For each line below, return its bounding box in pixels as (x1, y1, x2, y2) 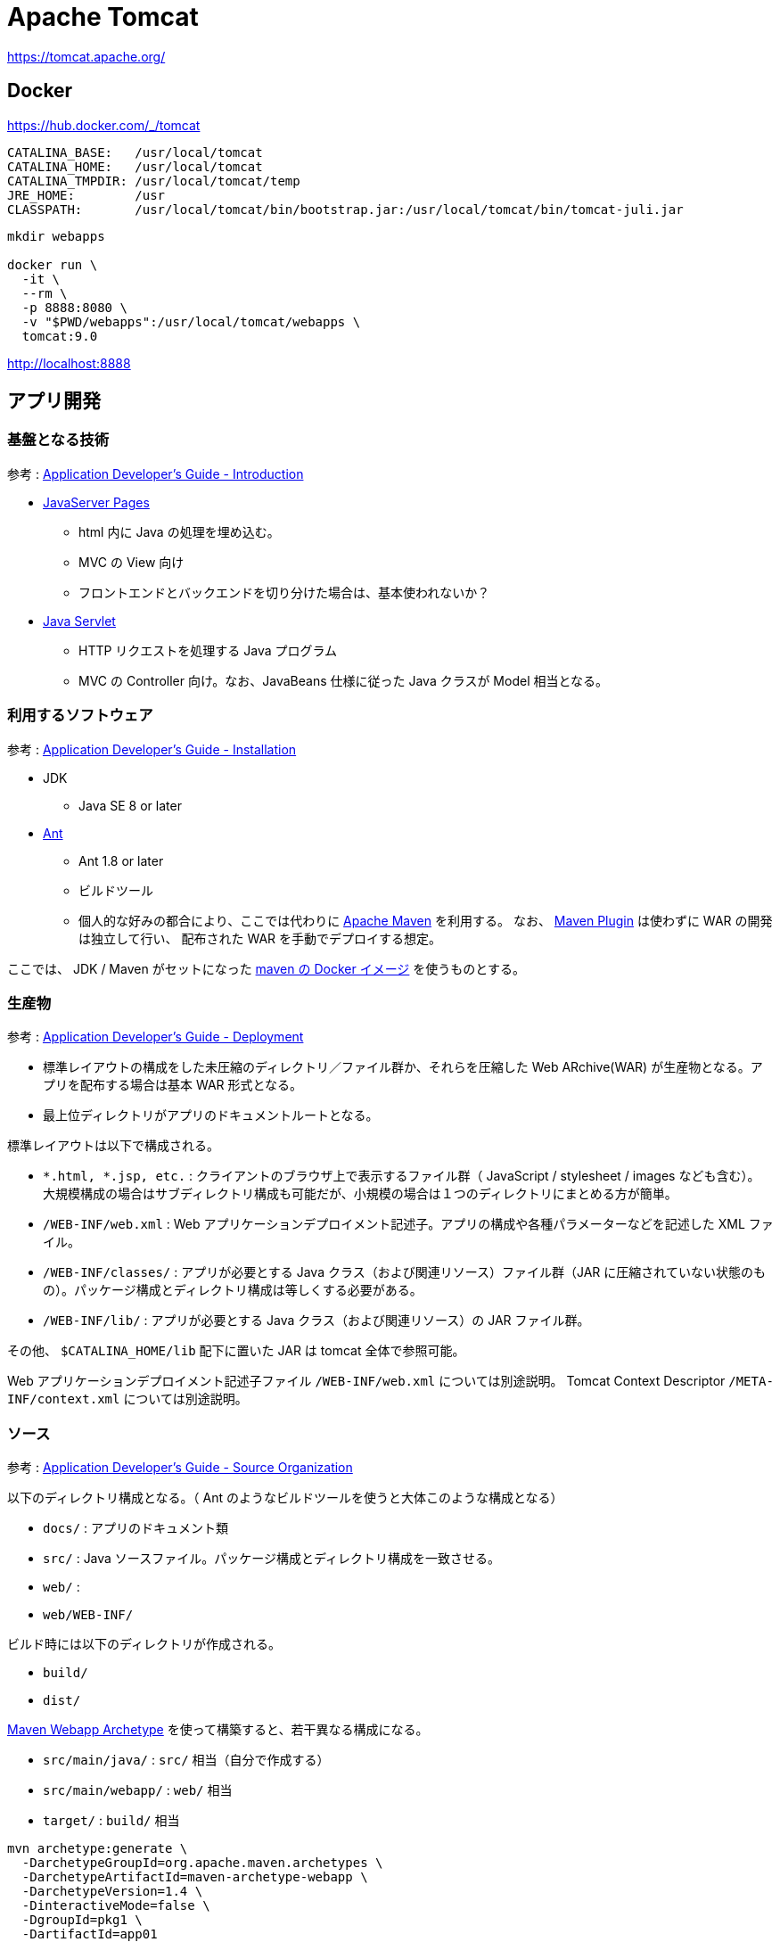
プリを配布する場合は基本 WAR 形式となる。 (43, 1077, 303, 1093)
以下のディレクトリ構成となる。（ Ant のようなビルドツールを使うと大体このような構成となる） (7, 1490, 563, 1506)
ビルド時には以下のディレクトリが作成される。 (7, 1636, 282, 1652)
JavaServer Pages (43, 494, 150, 510)
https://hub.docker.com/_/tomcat (7, 117, 201, 133)
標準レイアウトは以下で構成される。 (7, 1138, 219, 1154)
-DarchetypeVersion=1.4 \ (21, 1884, 203, 1899)
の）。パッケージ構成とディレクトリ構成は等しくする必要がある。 (43, 1282, 423, 1298)
